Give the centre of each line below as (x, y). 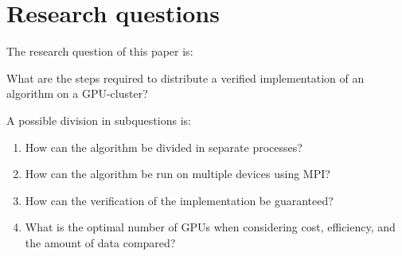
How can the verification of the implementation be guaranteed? (179, 200)
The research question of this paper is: (100, 51)
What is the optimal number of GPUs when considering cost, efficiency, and (210, 227)
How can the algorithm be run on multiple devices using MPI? (178, 174)
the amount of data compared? (100, 242)
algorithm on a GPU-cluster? (77, 93)
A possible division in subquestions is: (99, 120)
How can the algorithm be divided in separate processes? (164, 147)
